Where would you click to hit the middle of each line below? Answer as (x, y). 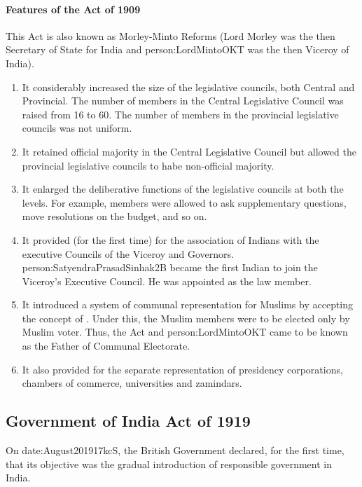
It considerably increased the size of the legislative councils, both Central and (188, 87)
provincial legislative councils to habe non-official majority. (148, 165)
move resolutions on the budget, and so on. (114, 216)
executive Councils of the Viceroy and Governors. (128, 253)
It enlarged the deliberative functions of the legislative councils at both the (183, 189)
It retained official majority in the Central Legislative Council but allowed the (189, 151)
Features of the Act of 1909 (73, 9)
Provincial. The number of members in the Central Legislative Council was (183, 101)
